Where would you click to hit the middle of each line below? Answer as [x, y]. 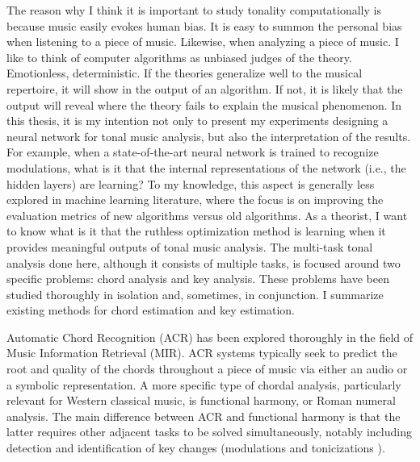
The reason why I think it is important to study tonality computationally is [194, 10]
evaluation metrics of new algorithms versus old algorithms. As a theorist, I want [207, 215]
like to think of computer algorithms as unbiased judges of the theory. [179, 57]
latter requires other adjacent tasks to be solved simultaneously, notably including [209, 432]
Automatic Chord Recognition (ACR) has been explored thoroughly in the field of [210, 337]
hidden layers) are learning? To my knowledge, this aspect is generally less [191, 183]
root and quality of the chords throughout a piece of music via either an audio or [207, 369]
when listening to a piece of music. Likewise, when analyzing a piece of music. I [203, 42]
